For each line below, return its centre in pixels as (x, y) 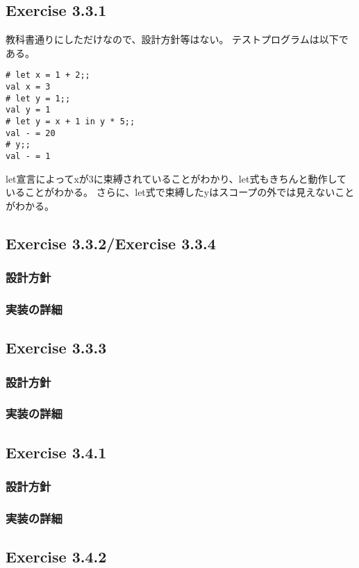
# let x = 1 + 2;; (48, 75)
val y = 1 (28, 110)
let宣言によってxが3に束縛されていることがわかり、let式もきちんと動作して (176, 178)
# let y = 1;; (38, 98)
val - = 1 (28, 156)
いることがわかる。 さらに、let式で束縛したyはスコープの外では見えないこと (180, 192)
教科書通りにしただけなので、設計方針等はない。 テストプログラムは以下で (177, 39)
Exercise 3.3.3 (56, 348)
